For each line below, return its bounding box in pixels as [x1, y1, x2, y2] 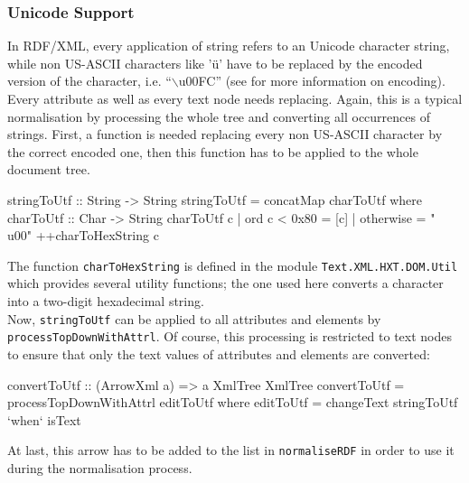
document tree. [7, 160, 90, 179]
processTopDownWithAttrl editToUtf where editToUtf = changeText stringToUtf [7, 393, 458, 412]
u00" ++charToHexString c [7, 226, 159, 245]
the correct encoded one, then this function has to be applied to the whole [7, 142, 418, 161]
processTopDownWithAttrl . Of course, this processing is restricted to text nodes [7, 327, 452, 346]
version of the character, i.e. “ [7, 71, 172, 90]
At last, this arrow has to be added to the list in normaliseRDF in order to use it [7, 441, 455, 460]
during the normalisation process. [7, 458, 192, 477]
